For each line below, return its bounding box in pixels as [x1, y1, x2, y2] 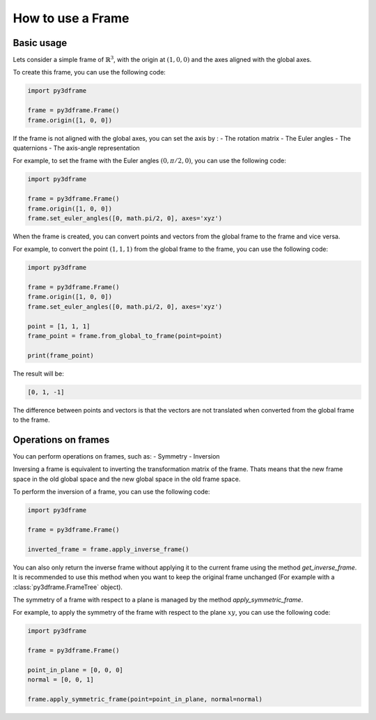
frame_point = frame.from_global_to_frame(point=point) [27, 332, 223, 340]
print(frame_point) [27, 351, 94, 359]
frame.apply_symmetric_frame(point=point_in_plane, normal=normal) [27, 696, 263, 703]
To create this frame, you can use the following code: [13, 68, 166, 77]
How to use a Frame [13, 10, 130, 26]
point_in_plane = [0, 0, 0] [27, 666, 123, 674]
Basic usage [13, 37, 68, 49]
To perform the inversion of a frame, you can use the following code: [13, 488, 210, 496]
